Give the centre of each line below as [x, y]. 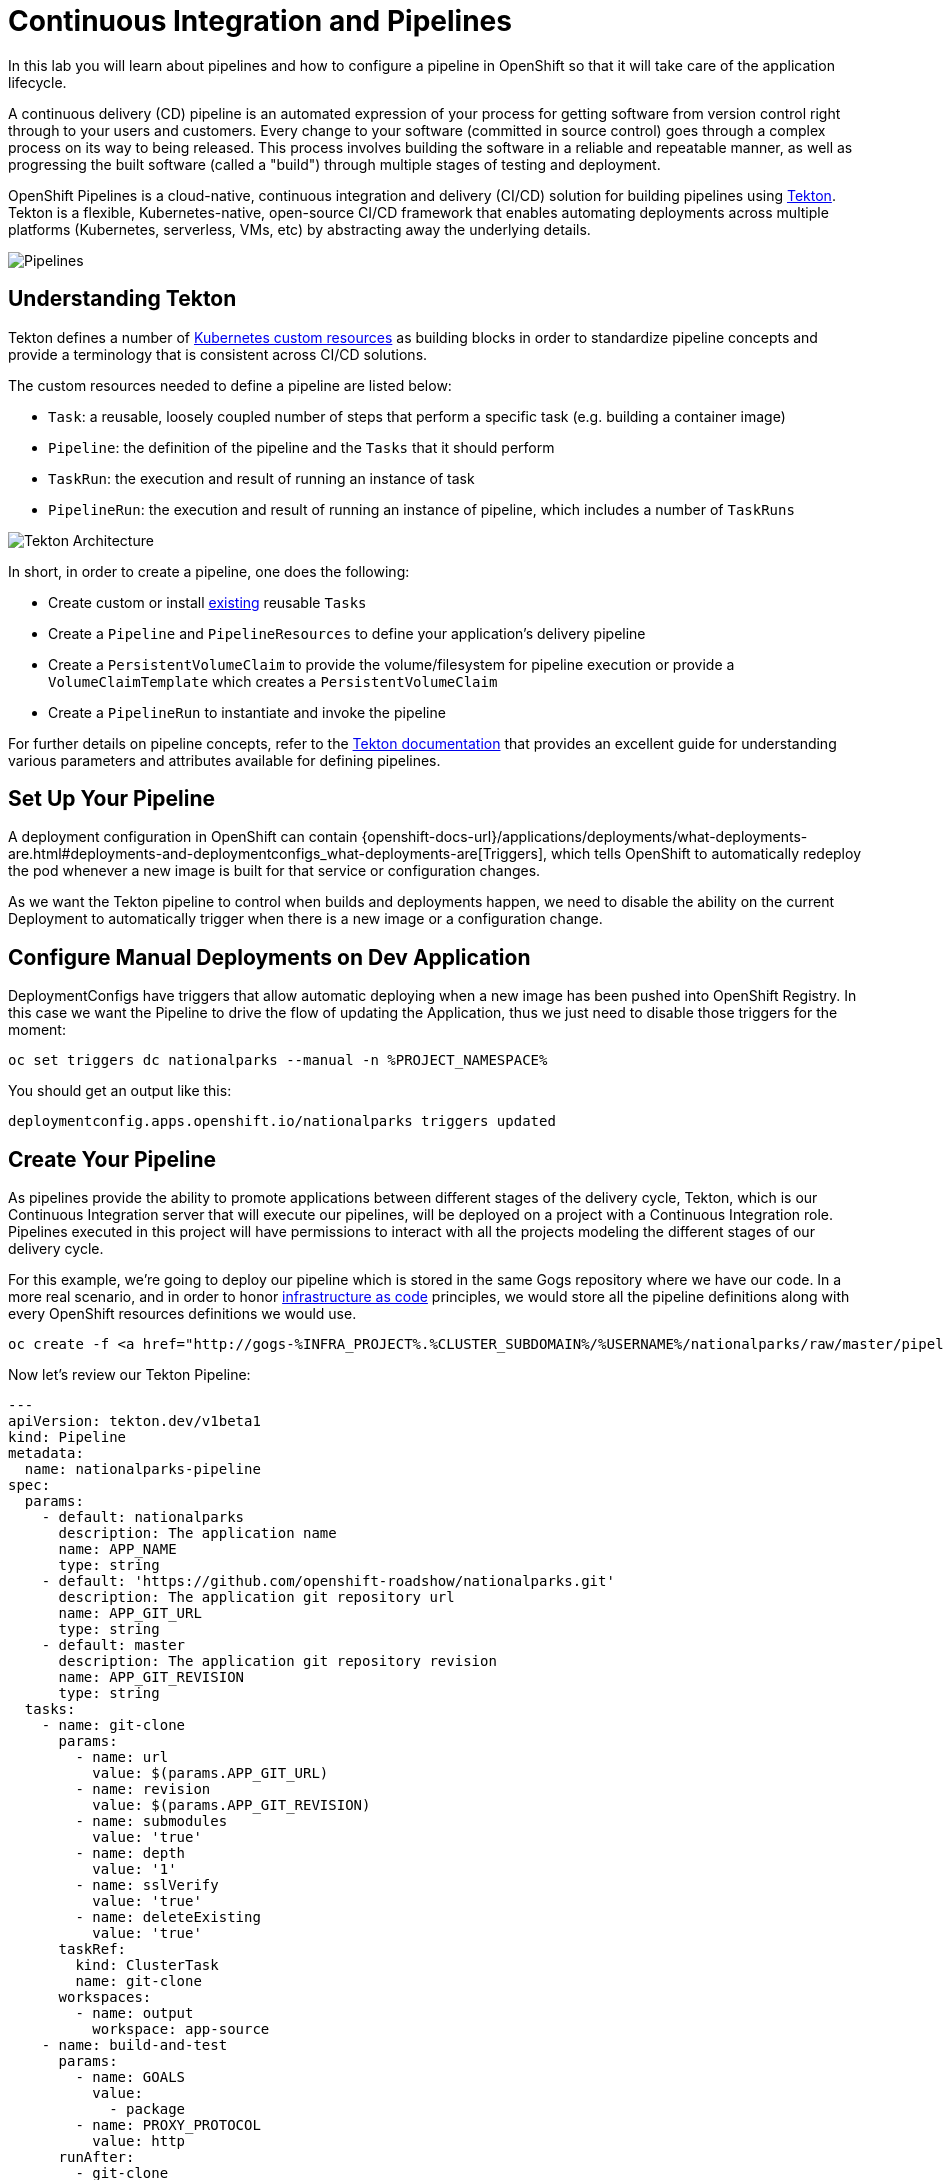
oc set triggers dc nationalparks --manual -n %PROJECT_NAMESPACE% [278, 1060]
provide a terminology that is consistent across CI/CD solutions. [218, 354]
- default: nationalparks [143, 1517]
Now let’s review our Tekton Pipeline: [129, 1375]
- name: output [134, 2013]
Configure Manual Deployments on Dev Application [269, 957]
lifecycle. [37, 82]
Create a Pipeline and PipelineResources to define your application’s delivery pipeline [347, 633]
